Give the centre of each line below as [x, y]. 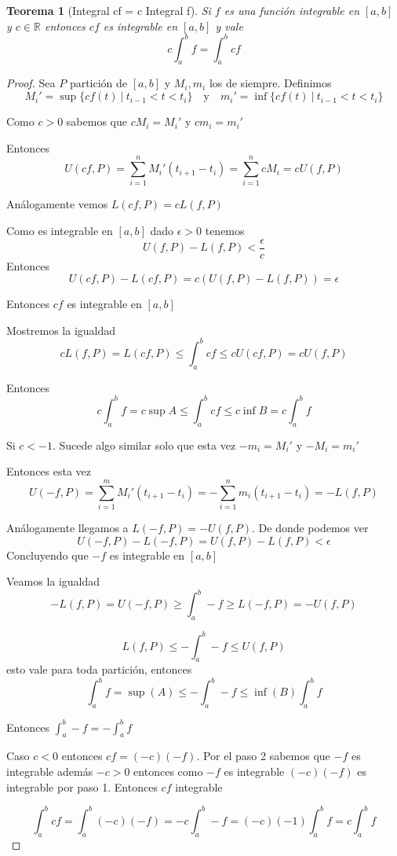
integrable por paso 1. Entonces [82, 786]
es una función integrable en [292, 10]
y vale [229, 26]
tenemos [225, 230]
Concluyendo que [47, 555]
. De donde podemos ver [310, 527]
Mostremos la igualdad [61, 330]
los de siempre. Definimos [270, 83]
